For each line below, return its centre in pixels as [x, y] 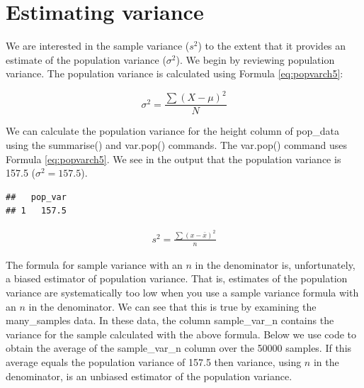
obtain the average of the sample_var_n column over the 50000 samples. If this [179, 348]
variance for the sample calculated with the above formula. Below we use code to [181, 334]
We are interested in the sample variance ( [98, 46]
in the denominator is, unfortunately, [275, 264]
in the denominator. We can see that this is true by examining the [172, 306]
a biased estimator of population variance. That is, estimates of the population [177, 278]
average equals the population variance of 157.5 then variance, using [154, 361]
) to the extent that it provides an [272, 46]
